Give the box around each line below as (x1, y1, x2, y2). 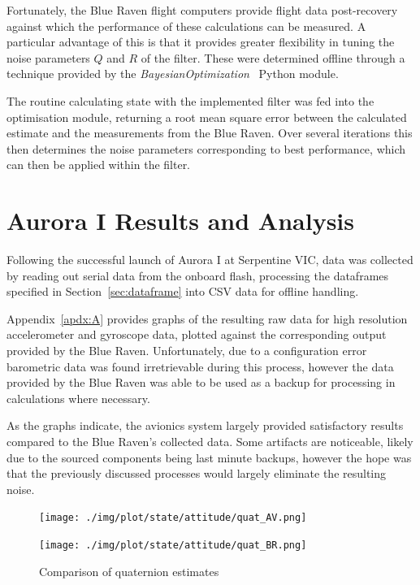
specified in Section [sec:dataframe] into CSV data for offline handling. (6, 283, 359, 300)
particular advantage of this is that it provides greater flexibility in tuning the (6, 33, 395, 50)
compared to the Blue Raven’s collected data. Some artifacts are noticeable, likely (6, 433, 414, 449)
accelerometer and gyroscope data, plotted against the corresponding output (6, 326, 387, 343)
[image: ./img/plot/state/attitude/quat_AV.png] (39, 512, 307, 524)
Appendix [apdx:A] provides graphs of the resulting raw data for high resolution (6, 310, 408, 327)
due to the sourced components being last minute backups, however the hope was (6, 448, 412, 466)
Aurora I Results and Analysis (6, 204, 355, 237)
